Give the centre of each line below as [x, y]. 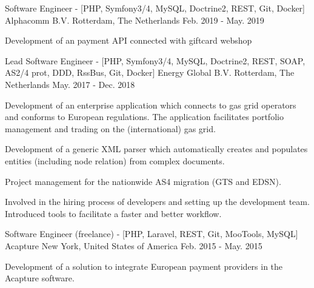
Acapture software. [40, 278]
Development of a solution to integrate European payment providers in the [144, 266]
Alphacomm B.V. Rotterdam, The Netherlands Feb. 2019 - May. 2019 [135, 20]
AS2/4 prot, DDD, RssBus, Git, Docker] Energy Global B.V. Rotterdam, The [150, 72]
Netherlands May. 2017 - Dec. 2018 [70, 84]
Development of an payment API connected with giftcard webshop [129, 40]
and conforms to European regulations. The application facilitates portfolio [144, 117]
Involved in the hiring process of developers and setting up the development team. [157, 202]
